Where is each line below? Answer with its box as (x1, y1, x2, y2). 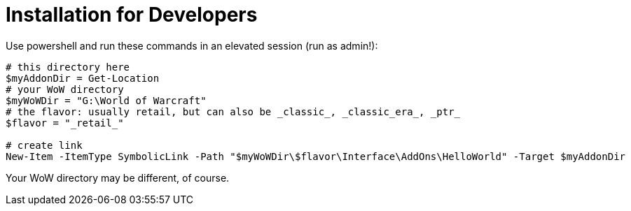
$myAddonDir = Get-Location (6, 72, 160, 84)
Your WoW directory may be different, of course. (6, 171, 230, 184)
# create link (6, 139, 83, 151)
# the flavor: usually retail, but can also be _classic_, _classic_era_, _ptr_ (6, 105, 461, 117)
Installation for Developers (6, 3, 258, 27)
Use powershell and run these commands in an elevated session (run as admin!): (6, 39, 378, 52)
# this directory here (6, 61, 130, 73)
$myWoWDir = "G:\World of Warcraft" (6, 94, 207, 106)
